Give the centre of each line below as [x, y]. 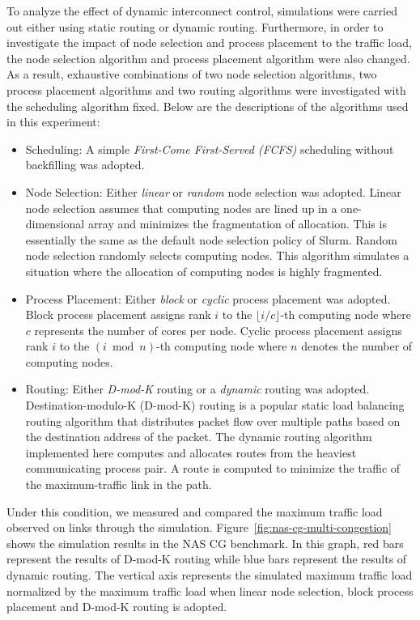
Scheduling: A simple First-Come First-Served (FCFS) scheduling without [210, 149]
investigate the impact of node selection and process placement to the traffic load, [209, 42]
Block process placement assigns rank [118, 314]
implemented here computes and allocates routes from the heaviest [191, 452]
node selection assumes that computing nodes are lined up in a [181, 208]
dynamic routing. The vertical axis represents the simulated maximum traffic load [210, 575]
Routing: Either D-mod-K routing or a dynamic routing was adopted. [197, 389]
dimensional [55, 224]
